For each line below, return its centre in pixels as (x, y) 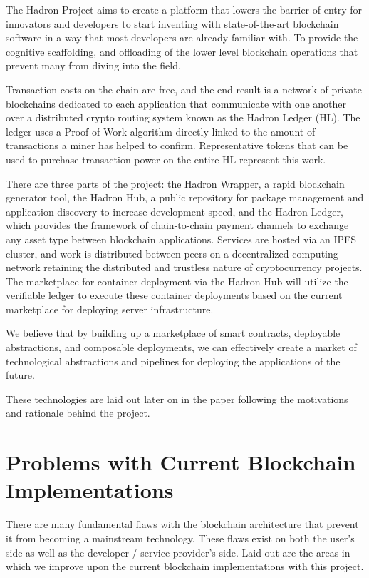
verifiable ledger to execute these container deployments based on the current (174, 295)
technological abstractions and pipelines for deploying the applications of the (173, 361)
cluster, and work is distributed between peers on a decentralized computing (172, 253)
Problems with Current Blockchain (181, 462)
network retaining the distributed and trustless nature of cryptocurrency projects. (184, 267)
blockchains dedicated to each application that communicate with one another (176, 103)
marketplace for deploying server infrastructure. (110, 309)
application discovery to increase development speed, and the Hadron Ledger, (175, 211)
